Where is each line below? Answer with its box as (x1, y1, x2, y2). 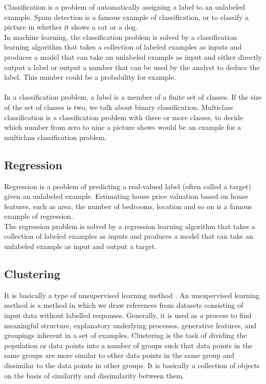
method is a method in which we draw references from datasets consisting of (4, 300, 243, 310)
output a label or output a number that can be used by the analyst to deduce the (4, 61, 260, 72)
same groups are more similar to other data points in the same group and (4, 350, 235, 360)
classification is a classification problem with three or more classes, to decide (4, 111, 243, 122)
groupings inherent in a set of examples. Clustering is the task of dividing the (4, 330, 247, 341)
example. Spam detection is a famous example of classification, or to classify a (4, 11, 249, 22)
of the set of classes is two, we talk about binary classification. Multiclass (4, 101, 233, 112)
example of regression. (4, 211, 73, 221)
